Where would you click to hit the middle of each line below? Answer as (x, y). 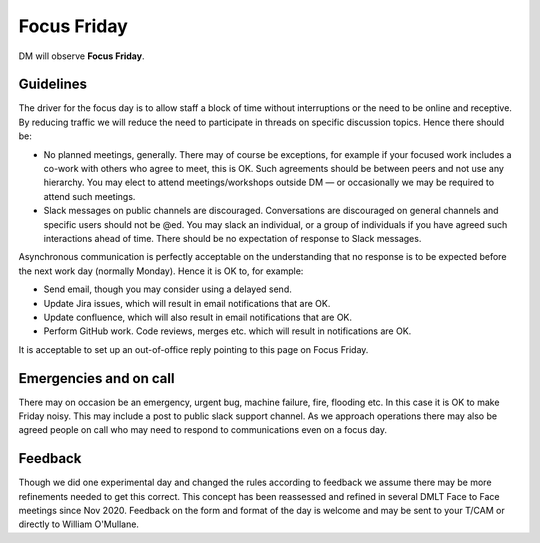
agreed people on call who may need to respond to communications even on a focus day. (202, 430)
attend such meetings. (89, 196)
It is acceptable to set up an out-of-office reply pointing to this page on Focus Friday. (193, 349)
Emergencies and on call (96, 378)
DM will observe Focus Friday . (81, 56)
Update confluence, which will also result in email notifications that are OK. (198, 317)
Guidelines (52, 84)
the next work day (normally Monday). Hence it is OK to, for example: (161, 271)
